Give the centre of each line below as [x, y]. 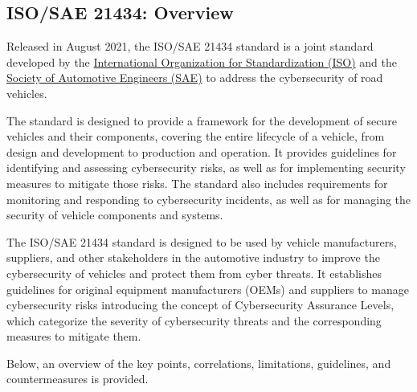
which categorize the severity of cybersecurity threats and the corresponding [194, 320]
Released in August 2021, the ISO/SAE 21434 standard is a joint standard [190, 46]
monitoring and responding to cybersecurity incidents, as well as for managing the [209, 199]
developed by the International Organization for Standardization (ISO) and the [202, 61]
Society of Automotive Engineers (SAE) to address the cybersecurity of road [195, 78]
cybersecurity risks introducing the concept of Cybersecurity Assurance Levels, [200, 305]
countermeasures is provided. [78, 379]
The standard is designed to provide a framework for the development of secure [202, 120]
